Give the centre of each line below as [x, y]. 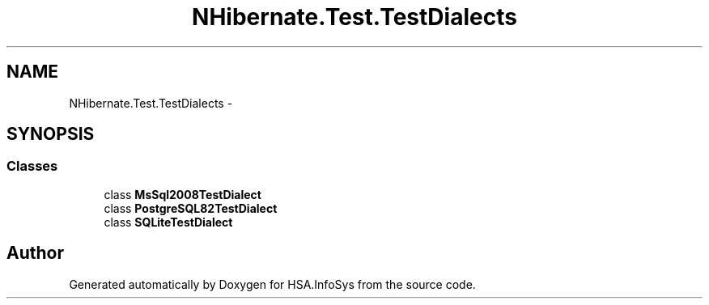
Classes [32, 166]
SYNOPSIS [51, 134]
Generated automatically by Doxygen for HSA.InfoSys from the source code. [272, 284]
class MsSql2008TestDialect [183, 194]
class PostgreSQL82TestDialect [191, 208]
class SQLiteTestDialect [168, 222]
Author [35, 253]
